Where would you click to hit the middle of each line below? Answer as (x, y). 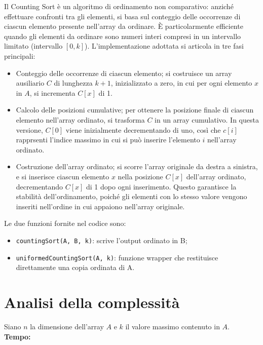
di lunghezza (73, 83)
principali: (20, 55)
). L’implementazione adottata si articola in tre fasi (164, 46)
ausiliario (30, 83)
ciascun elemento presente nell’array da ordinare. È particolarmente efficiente (124, 26)
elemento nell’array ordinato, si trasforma (80, 119)
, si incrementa (52, 92)
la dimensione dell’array (67, 326)
